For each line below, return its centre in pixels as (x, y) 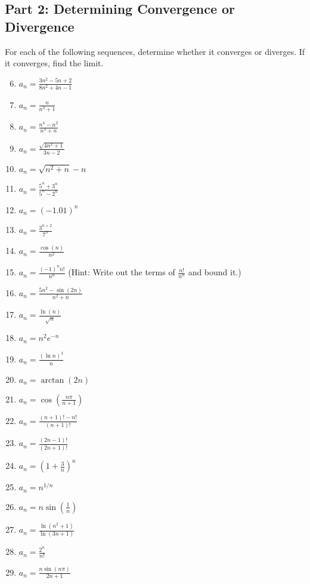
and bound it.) (215, 272)
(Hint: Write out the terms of (122, 272)
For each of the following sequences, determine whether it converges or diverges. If (155, 51)
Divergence (40, 26)
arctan (52, 380)
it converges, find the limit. (54, 63)
